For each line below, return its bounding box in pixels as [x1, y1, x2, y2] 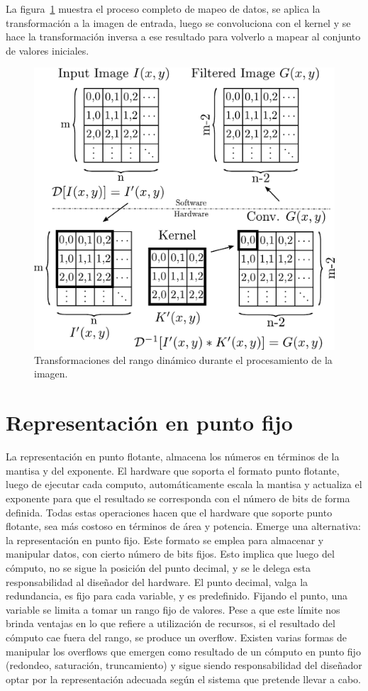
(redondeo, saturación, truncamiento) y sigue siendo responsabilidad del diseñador [6, 658, 362, 673]
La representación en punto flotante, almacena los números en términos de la [6, 449, 340, 464]
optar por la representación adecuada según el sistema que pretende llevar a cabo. [6, 671, 362, 686]
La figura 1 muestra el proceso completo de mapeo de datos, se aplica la [6, 1, 320, 16]
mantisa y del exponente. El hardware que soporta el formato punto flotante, [6, 463, 340, 477]
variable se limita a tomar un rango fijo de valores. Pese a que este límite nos [6, 602, 340, 617]
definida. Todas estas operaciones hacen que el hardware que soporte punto [6, 504, 333, 519]
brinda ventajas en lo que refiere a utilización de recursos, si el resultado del [6, 616, 335, 631]
